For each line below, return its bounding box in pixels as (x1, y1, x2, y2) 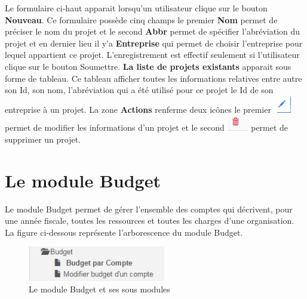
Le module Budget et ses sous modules (29, 283, 170, 295)
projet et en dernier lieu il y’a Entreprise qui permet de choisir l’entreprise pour (5, 36, 303, 49)
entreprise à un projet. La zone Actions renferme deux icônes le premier (5, 103, 271, 115)
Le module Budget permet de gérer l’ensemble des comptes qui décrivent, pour (5, 202, 293, 215)
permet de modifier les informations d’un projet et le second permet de (5, 121, 288, 134)
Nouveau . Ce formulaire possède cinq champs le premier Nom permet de (5, 13, 278, 26)
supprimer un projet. (5, 132, 81, 145)
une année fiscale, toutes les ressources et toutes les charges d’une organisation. (5, 214, 294, 227)
